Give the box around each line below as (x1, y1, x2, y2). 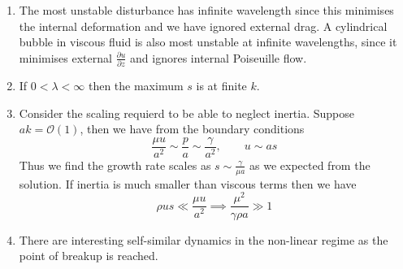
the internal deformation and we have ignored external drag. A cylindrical (19, 17, 388, 34)
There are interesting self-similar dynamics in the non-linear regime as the (19, 231, 388, 248)
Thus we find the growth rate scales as (19, 156, 211, 173)
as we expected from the (249, 156, 370, 173)
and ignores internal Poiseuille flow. (130, 49, 307, 66)
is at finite (196, 77, 247, 94)
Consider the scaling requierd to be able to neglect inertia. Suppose (19, 104, 355, 121)
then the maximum (88, 77, 184, 94)
